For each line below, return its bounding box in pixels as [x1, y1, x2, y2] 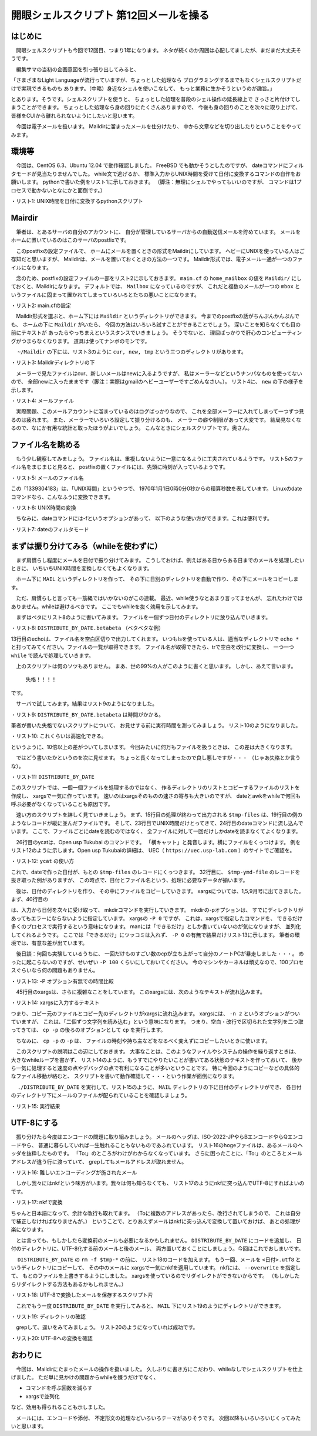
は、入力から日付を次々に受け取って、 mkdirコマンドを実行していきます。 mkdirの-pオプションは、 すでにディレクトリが [11, 907, 303, 914]
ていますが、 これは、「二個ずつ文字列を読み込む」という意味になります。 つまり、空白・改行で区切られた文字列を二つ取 [11, 1018, 303, 1025]
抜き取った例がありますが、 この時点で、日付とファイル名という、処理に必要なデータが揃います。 [11, 877, 248, 884]
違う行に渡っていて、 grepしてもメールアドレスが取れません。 [36, 1158, 187, 1165]
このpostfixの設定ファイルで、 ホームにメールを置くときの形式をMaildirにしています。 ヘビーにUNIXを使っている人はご [15, 247, 305, 254]
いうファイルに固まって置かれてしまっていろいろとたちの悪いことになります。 [11, 291, 200, 298]
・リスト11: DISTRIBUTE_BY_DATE [11, 773, 95, 780]
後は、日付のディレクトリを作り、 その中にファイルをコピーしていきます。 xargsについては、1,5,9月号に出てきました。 [15, 887, 304, 894]
